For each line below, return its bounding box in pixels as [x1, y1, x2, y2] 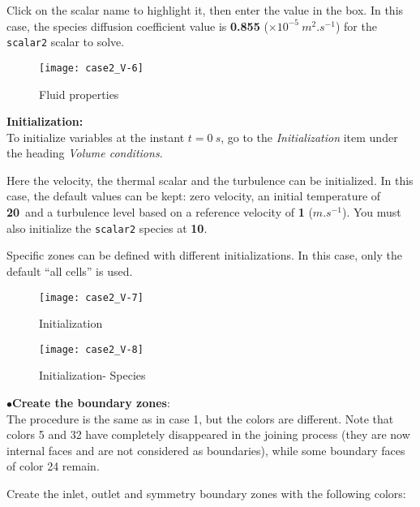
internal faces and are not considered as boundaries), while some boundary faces [6, 441, 405, 458]
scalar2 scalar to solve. [6, 33, 125, 50]
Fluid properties [39, 85, 119, 102]
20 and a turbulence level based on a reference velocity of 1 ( [6, 204, 313, 221]
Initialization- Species [39, 367, 146, 384]
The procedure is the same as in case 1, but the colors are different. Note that [6, 410, 394, 427]
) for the [335, 17, 377, 34]
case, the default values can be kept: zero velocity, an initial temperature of [6, 187, 381, 204]
